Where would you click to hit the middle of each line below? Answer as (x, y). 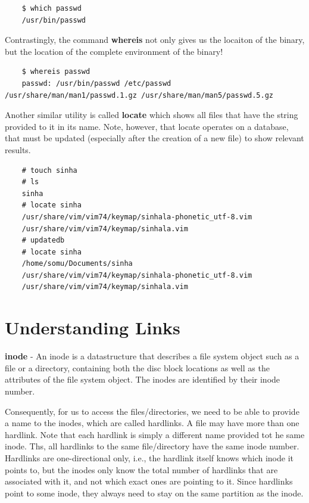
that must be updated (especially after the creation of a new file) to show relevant (154, 138)
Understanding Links (93, 327)
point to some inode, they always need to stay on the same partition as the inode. (154, 493)
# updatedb (43, 240)
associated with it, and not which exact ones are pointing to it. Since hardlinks (149, 481)
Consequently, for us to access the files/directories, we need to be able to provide (152, 411)
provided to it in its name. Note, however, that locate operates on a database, (147, 126)
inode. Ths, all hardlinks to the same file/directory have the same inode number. (152, 446)
